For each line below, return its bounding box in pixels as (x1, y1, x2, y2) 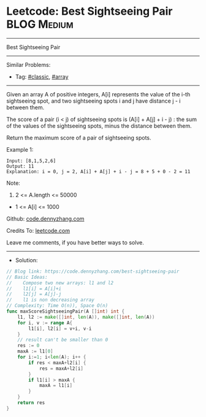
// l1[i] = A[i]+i (6, 286, 62, 292)
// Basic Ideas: (6, 274, 48, 280)
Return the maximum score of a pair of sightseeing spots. (6, 134, 151, 141)
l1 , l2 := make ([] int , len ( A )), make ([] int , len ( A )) (17, 314, 155, 320)
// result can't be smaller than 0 (17, 337, 109, 343)
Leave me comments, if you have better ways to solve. (6, 238, 144, 246)
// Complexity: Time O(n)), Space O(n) (6, 303, 109, 309)
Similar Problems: (6, 61, 51, 68)
